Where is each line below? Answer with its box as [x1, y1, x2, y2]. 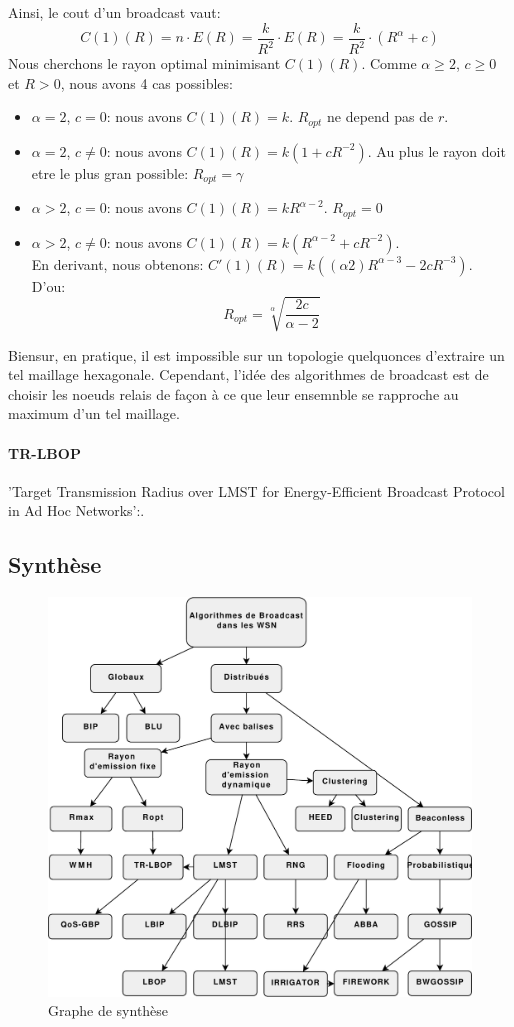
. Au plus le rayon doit [367, 140, 506, 161]
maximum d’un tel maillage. [8, 403, 180, 424]
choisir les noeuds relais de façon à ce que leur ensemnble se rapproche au [8, 383, 459, 404]
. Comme [361, 53, 417, 73]
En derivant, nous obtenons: [31, 253, 204, 274]
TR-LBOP [8, 442, 81, 463]
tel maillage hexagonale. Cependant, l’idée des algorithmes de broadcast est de [8, 364, 489, 385]
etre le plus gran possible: [31, 162, 189, 183]
